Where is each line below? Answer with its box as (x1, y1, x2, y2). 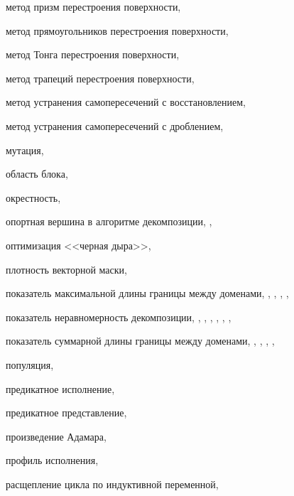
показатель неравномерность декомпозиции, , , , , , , (6, 309, 232, 324)
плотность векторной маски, (6, 262, 127, 276)
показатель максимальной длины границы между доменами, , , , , (6, 286, 289, 301)
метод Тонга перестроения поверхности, (6, 47, 180, 62)
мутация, (6, 142, 44, 157)
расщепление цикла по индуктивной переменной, (6, 476, 219, 491)
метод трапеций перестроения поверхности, (6, 70, 195, 85)
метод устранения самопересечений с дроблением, (6, 118, 224, 133)
